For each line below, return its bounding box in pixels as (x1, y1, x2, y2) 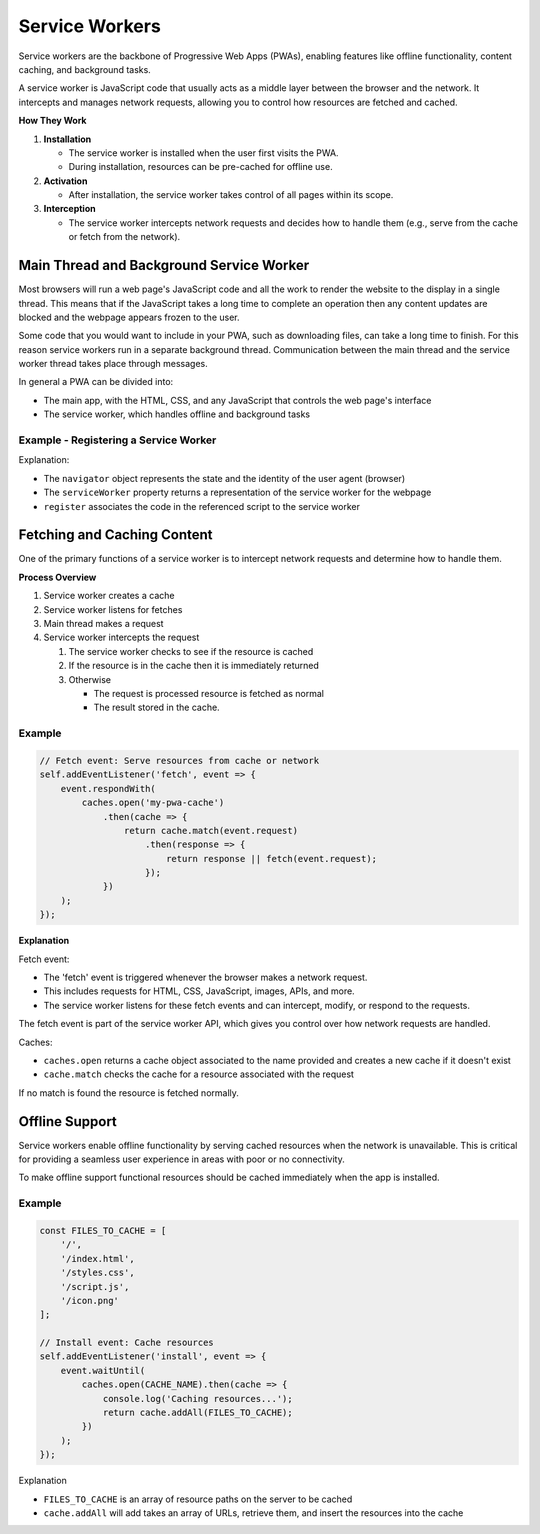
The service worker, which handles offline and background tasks (43, 408, 310, 420)
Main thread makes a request (43, 618, 164, 630)
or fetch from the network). (68, 231, 181, 243)
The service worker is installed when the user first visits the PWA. (68, 146, 339, 159)
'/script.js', (60, 1281, 130, 1292)
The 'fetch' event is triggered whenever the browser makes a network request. (43, 971, 368, 983)
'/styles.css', (60, 1267, 135, 1279)
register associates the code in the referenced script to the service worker (43, 500, 360, 512)
